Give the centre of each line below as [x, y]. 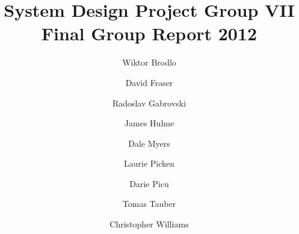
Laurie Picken [149, 163]
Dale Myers [149, 143]
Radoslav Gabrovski [149, 103]
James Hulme [149, 123]
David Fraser [149, 82]
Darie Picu [149, 183]
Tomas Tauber [149, 204]
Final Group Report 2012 [149, 33]
